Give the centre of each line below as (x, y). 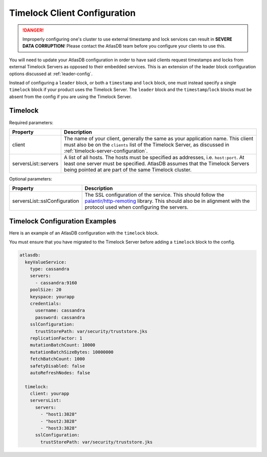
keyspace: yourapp (52, 297)
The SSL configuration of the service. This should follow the (155, 195)
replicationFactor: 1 (56, 338)
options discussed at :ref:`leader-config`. (51, 74)
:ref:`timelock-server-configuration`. (106, 151)
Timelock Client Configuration (72, 13)
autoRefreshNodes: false (60, 373)
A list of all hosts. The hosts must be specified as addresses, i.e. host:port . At (154, 157)
